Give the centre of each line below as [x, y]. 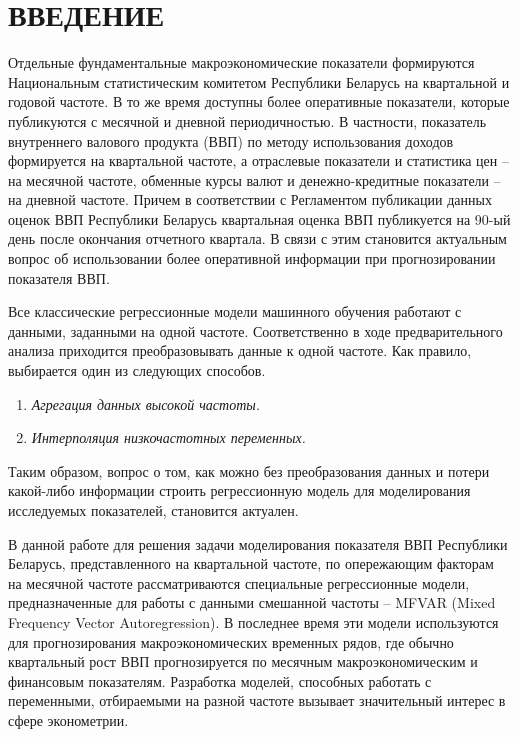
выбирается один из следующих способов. [137, 370]
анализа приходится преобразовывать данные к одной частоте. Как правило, [240, 350]
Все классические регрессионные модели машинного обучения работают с [235, 311]
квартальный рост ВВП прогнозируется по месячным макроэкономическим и [243, 661]
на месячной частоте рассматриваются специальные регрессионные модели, [239, 582]
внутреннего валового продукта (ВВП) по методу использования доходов [231, 140]
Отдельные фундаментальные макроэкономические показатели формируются [241, 62]
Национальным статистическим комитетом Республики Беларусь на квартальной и [259, 81]
